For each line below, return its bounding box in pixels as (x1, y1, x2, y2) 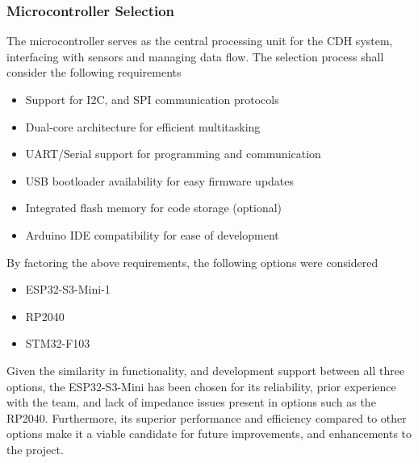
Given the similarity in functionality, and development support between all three (6, 361, 405, 378)
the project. (6, 440, 64, 457)
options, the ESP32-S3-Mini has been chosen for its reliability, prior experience (6, 377, 396, 394)
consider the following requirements (6, 64, 182, 81)
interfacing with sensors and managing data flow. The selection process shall (6, 48, 384, 65)
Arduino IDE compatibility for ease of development (25, 226, 279, 243)
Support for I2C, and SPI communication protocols (25, 91, 279, 107)
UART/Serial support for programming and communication (25, 145, 321, 162)
